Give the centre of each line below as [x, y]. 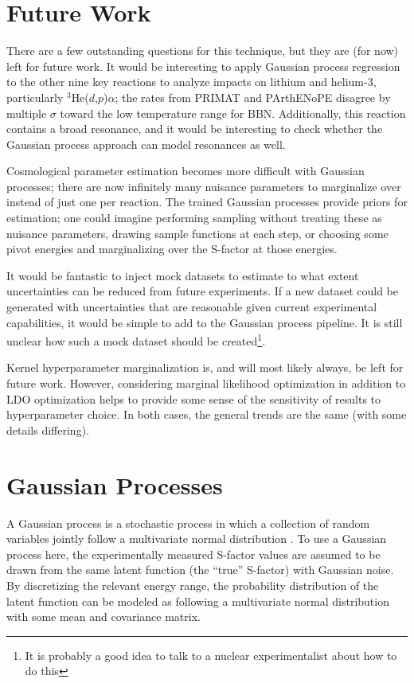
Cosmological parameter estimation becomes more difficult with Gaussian [186, 171]
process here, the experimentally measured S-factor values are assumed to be [193, 554]
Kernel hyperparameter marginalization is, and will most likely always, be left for [205, 367]
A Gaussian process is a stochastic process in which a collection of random [188, 523]
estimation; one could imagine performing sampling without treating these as [194, 218]
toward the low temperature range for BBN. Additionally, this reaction [233, 113]
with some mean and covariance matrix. [103, 617]
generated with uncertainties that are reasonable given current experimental [192, 307]
